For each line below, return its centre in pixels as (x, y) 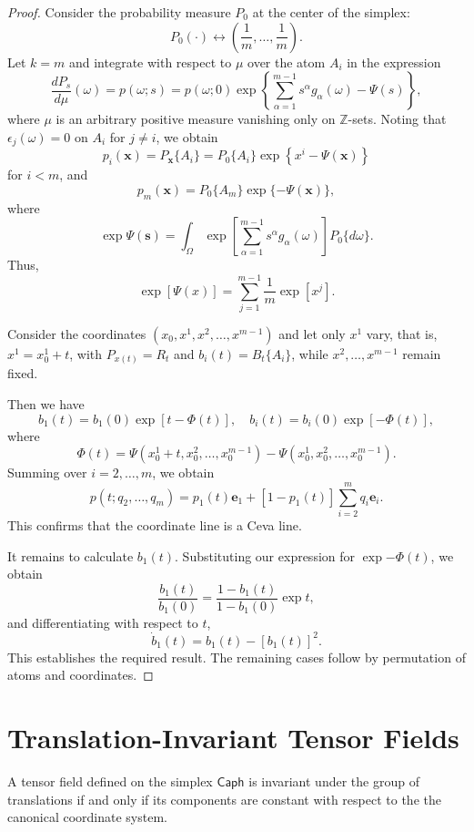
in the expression (394, 62)
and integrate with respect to (150, 62)
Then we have (46, 404)
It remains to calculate (71, 555)
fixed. (23, 373)
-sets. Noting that (397, 119)
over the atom (287, 62)
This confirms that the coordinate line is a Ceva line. (155, 524)
